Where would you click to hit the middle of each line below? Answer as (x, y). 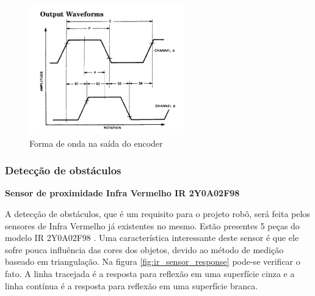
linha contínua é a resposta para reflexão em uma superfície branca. (132, 285)
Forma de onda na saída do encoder (96, 143)
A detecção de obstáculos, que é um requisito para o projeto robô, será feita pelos (157, 213)
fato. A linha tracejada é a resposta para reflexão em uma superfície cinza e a (150, 273)
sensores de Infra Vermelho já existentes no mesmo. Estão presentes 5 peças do (152, 225)
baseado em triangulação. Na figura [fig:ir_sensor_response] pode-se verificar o (153, 261)
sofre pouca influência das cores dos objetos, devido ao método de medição (144, 249)
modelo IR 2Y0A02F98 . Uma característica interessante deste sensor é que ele (152, 238)
